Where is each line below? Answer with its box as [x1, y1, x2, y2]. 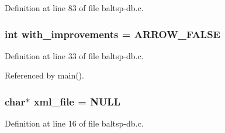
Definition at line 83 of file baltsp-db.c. [5, 2, 144, 13]
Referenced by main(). [5, 69, 84, 81]
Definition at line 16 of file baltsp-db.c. [5, 117, 144, 129]
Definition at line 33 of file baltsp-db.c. [5, 49, 144, 62]
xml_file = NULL [33, 94, 120, 108]
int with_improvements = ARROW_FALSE [5, 26, 220, 41]
